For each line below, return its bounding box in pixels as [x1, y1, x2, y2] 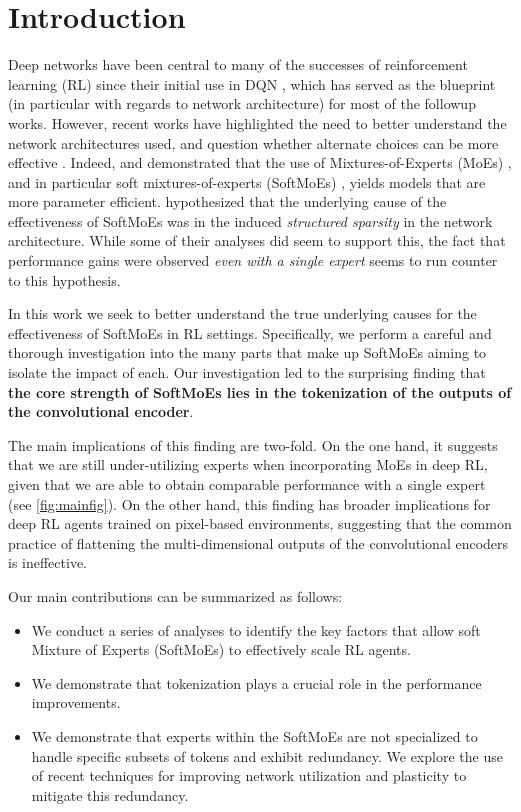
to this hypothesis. [8, 269, 121, 290]
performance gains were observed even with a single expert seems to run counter [8, 250, 498, 271]
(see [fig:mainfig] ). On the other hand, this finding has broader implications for [8, 493, 491, 514]
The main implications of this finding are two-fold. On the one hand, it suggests [8, 434, 498, 455]
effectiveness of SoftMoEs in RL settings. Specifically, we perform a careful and [8, 322, 492, 343]
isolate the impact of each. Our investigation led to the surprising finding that [8, 362, 486, 383]
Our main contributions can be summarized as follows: [8, 585, 343, 606]
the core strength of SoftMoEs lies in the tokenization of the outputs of [8, 381, 512, 402]
